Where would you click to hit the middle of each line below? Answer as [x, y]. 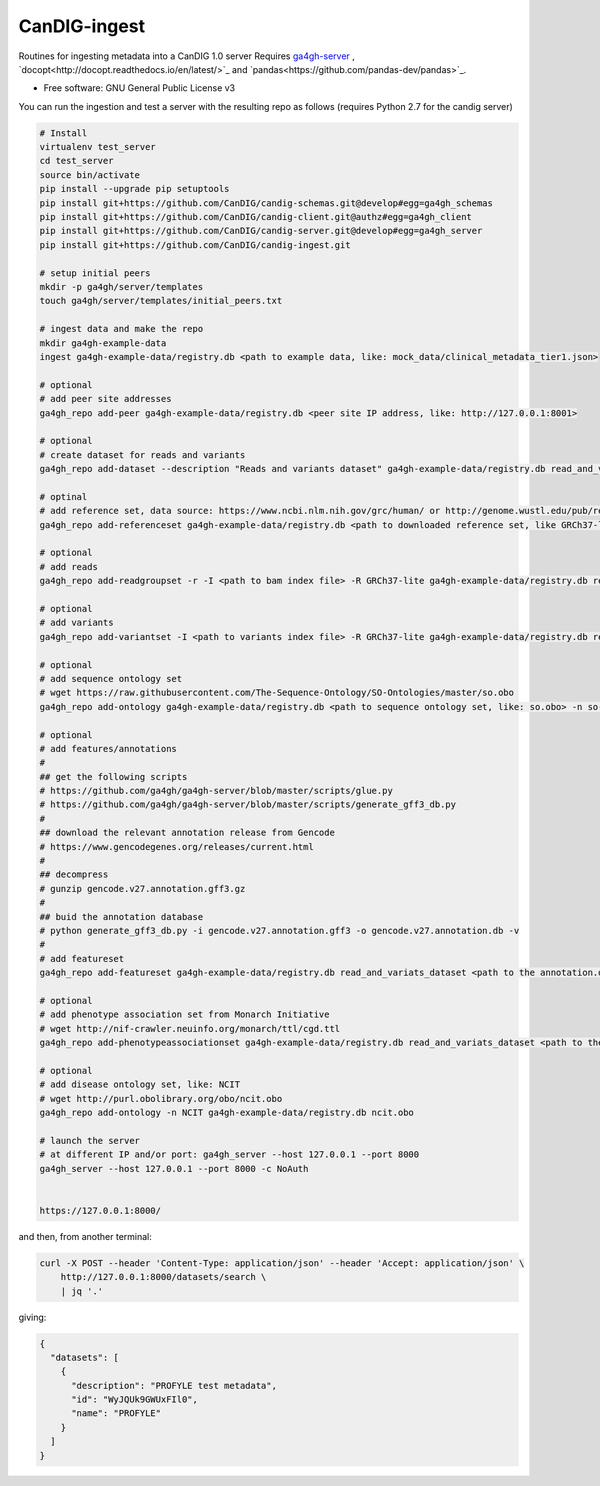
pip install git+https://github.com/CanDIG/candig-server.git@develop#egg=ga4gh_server [261, 231]
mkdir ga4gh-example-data [103, 343]
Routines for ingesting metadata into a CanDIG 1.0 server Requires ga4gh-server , [186, 56]
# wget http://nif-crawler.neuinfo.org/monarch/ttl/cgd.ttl [190, 1028]
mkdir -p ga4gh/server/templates [121, 286]
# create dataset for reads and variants [142, 454]
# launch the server [89, 1140]
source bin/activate [89, 174]
